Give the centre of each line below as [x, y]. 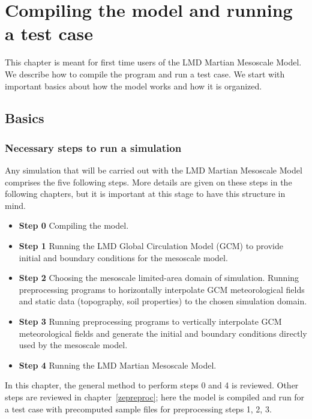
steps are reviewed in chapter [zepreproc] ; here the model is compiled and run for [155, 397]
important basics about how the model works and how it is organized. [133, 86]
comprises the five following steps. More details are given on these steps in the [148, 182]
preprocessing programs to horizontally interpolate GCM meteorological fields [162, 289]
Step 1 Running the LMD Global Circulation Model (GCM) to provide [151, 246]
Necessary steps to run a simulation [93, 147]
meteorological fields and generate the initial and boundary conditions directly [163, 333]
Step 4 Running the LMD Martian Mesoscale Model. [118, 365]
